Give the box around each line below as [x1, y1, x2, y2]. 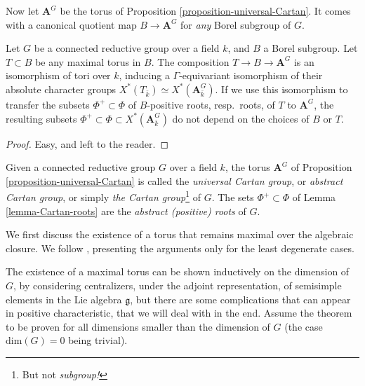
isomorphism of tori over [6, 68, 111, 83]
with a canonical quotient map [6, 17, 137, 32]
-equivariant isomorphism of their [179, 68, 323, 83]
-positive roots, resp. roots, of [147, 97, 275, 111]
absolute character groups [6, 81, 116, 96]
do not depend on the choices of [172, 111, 310, 125]
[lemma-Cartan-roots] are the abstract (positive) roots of [6, 203, 246, 218]
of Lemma [292, 190, 336, 204]
